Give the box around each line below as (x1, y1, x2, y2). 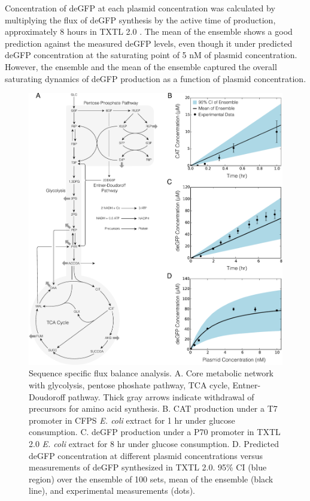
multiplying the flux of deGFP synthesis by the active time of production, (5, 13, 276, 26)
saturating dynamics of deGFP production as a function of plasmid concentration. (5, 72, 306, 84)
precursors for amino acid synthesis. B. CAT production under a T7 (29, 402, 278, 415)
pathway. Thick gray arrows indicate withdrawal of (68, 390, 254, 403)
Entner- (232, 379, 261, 391)
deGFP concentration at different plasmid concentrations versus (29, 449, 263, 461)
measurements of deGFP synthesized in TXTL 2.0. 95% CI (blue (29, 461, 267, 473)
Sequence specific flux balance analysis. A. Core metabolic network (29, 367, 274, 379)
